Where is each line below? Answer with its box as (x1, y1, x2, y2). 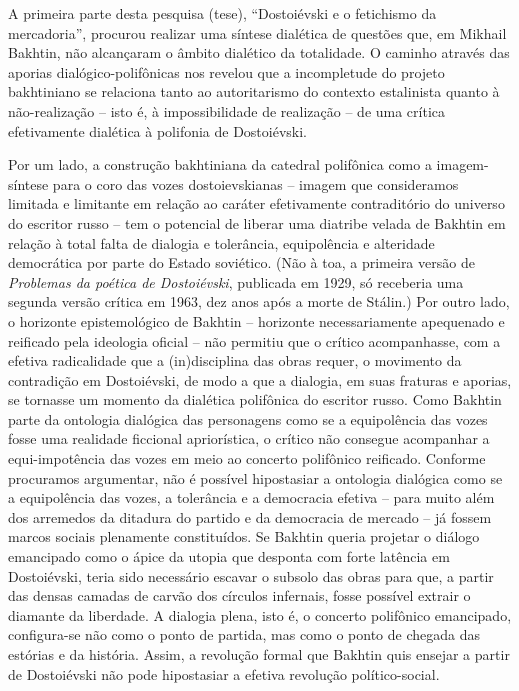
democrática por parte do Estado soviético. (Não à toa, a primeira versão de (8, 252, 475, 273)
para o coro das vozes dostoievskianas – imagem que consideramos (52, 173, 459, 194)
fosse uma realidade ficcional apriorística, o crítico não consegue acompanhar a (8, 428, 490, 449)
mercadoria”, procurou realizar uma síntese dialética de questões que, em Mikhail (8, 22, 507, 43)
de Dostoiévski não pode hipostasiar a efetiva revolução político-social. (8, 663, 440, 684)
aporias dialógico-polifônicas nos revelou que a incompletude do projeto (8, 61, 445, 82)
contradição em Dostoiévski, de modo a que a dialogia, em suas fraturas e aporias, (8, 369, 512, 390)
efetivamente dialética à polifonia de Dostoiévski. (8, 120, 308, 141)
